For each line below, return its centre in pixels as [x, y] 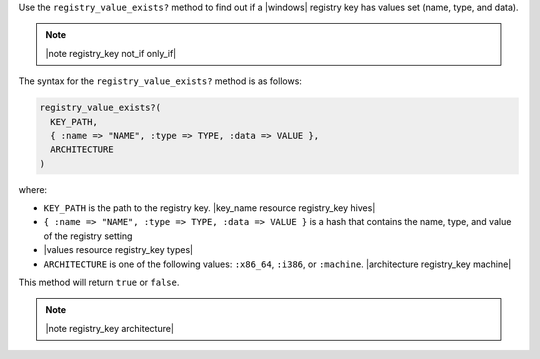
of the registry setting [88, 236]
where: [33, 189]
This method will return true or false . [99, 282]
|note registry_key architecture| [110, 328]
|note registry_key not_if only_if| [111, 53]
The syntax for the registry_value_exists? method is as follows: [160, 81]
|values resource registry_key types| [118, 250]
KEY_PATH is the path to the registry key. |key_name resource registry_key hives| [209, 208]
